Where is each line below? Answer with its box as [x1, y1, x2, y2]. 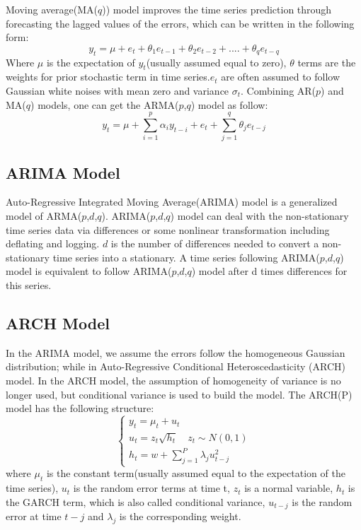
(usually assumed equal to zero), [146, 54, 287, 69]
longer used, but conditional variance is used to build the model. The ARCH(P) [6, 387, 353, 401]
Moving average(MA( [6, 2, 98, 16]
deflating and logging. [6, 236, 100, 251]
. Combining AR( [241, 83, 316, 98]
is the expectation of [46, 54, 135, 69]
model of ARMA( [6, 208, 82, 223]
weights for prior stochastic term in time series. [6, 69, 210, 84]
